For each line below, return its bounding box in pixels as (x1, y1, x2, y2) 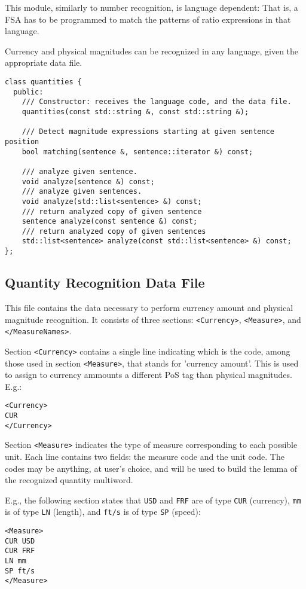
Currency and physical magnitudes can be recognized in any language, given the (5, 44, 299, 57)
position (5, 137, 39, 146)
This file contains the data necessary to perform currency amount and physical (5, 301, 293, 313)
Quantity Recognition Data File (5, 273, 205, 292)
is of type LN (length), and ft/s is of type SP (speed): (5, 505, 201, 518)
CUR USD (5, 536, 35, 545)
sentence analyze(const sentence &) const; (22, 217, 198, 226)
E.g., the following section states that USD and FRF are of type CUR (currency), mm (5, 493, 301, 506)
